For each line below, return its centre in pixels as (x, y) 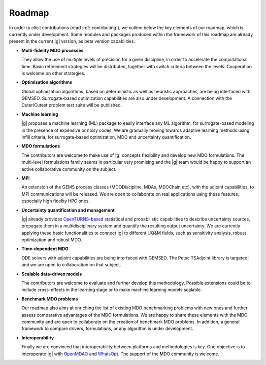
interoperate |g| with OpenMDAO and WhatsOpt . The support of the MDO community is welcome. (120, 354)
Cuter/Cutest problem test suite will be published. (72, 105)
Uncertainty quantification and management (68, 210)
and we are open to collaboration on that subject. (71, 265)
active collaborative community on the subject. (69, 169)
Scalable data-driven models (52, 274)
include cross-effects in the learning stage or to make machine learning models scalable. (112, 290)
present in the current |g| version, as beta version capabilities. (72, 41)
